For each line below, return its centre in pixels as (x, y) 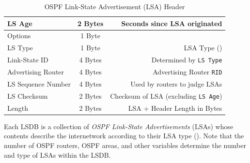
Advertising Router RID (187, 72)
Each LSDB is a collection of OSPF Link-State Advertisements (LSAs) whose (119, 126)
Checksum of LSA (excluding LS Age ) (166, 96)
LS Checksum (28, 96)
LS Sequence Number (39, 83)
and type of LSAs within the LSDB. (57, 155)
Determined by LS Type (187, 60)
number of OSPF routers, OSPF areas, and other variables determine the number (125, 145)
